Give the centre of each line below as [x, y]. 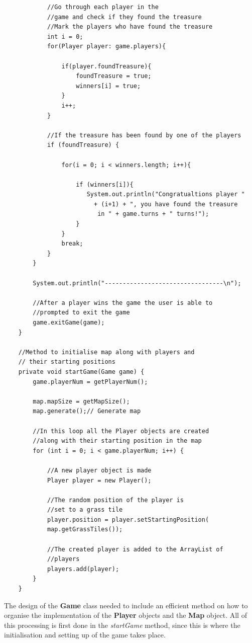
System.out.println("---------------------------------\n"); [137, 283]
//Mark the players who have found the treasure [130, 27]
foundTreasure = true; [114, 76]
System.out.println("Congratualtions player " [166, 194]
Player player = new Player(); [99, 480]
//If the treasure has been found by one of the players [144, 135]
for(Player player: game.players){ [106, 47]
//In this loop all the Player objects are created [121, 431]
